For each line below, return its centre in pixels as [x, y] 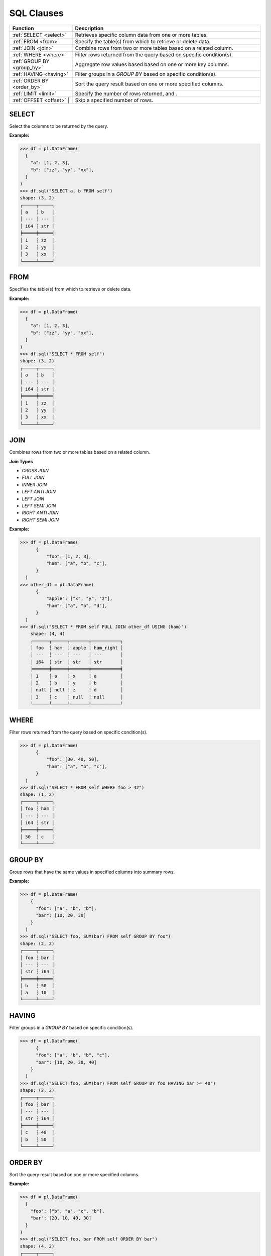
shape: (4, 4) [48, 634]
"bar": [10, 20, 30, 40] [66, 1062]
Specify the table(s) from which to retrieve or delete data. [143, 41]
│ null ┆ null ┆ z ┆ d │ [77, 690]
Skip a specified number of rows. [114, 100]
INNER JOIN [34, 484]
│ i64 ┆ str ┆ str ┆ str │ [77, 662]
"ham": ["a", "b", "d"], [77, 606]
